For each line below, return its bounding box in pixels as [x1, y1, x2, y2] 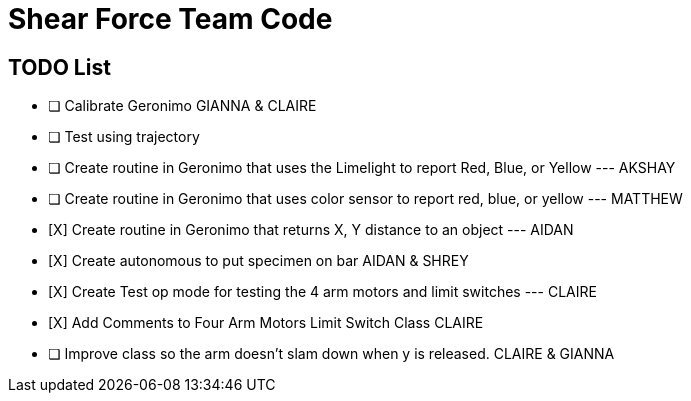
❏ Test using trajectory [48, 128, 200, 146]
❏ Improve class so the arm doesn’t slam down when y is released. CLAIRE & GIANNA [48, 345, 615, 363]
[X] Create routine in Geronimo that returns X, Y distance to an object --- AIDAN [48, 221, 574, 239]
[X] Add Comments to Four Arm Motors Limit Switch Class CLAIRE [48, 314, 484, 332]
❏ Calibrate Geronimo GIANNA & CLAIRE [48, 97, 317, 115]
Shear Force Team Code [8, 2, 333, 36]
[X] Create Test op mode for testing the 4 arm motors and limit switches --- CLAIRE [48, 283, 597, 301]
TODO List [8, 54, 111, 80]
